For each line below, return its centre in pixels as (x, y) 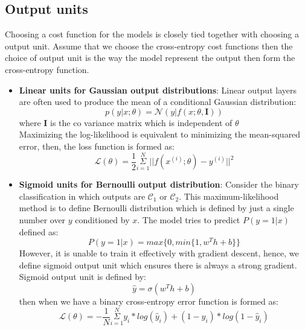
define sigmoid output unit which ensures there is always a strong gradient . (158, 265)
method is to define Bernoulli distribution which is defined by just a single (156, 208)
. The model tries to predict (189, 220)
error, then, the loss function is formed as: (97, 146)
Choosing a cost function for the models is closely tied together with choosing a (152, 34)
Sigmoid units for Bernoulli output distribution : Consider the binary (159, 184)
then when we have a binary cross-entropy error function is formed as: (149, 301)
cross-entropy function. (47, 69)
